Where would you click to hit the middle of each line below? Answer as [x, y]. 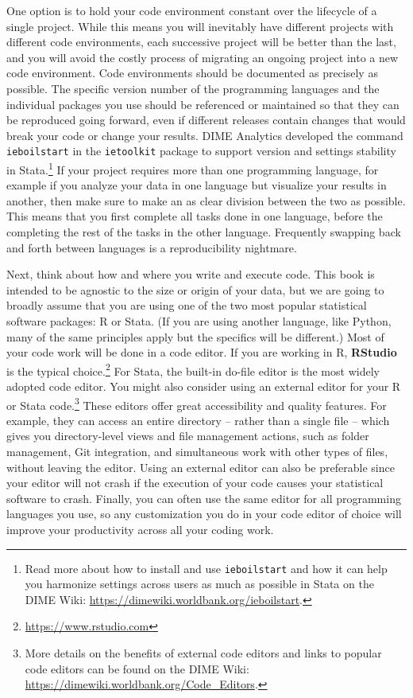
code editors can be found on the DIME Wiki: [137, 668]
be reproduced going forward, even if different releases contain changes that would [206, 120]
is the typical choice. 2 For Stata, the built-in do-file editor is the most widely [193, 369]
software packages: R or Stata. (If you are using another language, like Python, [199, 321]
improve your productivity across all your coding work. [140, 530]
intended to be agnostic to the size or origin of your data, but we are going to [195, 289]
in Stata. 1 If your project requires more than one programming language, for [193, 168]
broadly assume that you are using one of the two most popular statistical [187, 305]
